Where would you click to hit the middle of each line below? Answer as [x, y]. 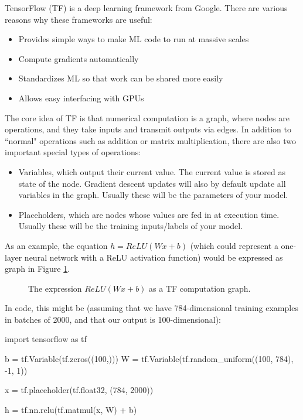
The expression [55, 288]
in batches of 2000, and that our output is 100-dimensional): [113, 319]
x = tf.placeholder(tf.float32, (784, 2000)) [79, 390]
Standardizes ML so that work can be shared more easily [121, 78]
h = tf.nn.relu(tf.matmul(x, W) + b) [71, 409]
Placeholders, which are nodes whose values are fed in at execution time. [149, 214]
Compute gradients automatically [79, 58]
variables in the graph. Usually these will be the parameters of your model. [153, 195]
